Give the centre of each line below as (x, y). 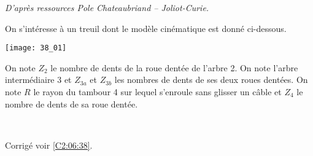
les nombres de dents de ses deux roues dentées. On (211, 80)
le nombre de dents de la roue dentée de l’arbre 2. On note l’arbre (174, 67)
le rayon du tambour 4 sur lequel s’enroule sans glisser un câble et (157, 92)
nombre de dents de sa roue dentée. (71, 103)
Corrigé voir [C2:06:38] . (49, 145)
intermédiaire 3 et (38, 80)
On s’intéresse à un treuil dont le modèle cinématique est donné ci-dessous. (146, 28)
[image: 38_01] (36, 48)
